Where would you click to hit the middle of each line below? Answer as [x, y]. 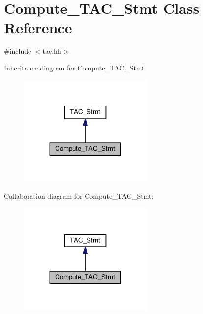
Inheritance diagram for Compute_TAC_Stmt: [75, 67]
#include [18, 51]
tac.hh [52, 51]
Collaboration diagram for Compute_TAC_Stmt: [79, 195]
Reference [38, 27]
